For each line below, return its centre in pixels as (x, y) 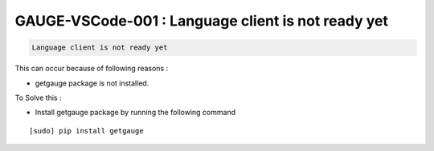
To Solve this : (38, 97)
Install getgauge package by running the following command (135, 113)
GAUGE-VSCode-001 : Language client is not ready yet (202, 21)
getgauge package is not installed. (92, 83)
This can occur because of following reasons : (92, 69)
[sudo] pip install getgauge (86, 131)
